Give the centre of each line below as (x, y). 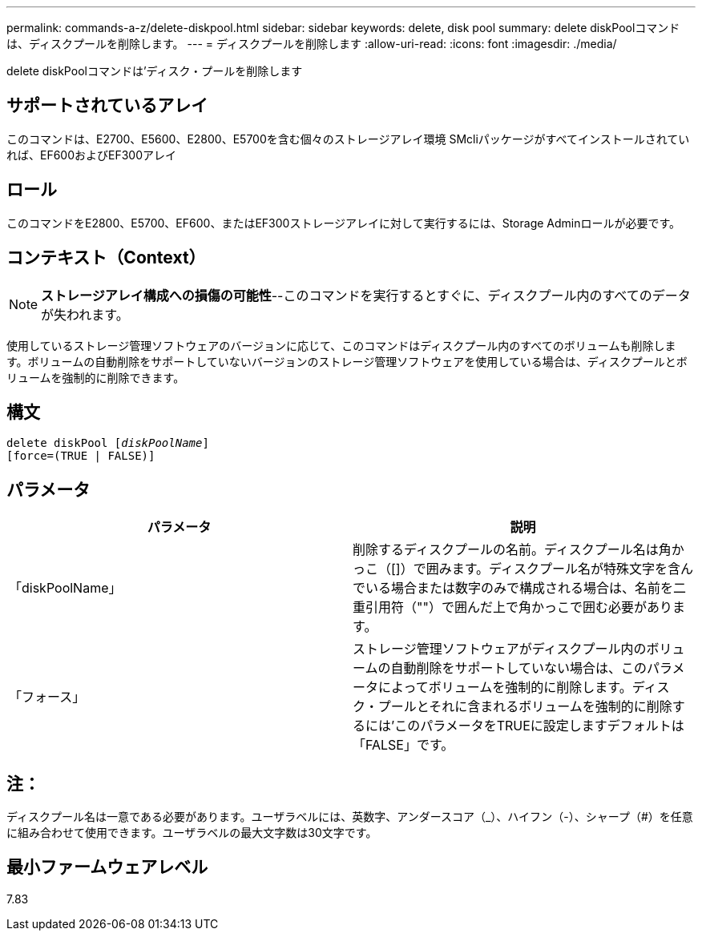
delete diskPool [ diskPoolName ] (108, 443)
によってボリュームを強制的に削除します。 (505, 688)
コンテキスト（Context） (106, 258)
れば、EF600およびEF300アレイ (92, 155)
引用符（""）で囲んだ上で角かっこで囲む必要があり (519, 607)
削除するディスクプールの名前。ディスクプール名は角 (512, 550)
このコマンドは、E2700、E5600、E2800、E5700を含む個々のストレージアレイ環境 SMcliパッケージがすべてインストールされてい (348, 139)
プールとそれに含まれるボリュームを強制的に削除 (525, 707)
